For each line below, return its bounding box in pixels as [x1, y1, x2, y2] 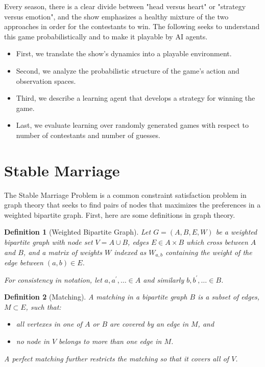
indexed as [114, 246, 147, 257]
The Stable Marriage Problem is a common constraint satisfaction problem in [4, 189, 247, 200]
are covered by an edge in [110, 318, 188, 329]
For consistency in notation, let [4, 274, 102, 285]
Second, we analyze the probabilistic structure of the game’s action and [16, 65, 239, 76]
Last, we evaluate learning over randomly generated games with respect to [16, 120, 249, 130]
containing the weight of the [165, 246, 252, 257]
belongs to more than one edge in [59, 336, 162, 347]
